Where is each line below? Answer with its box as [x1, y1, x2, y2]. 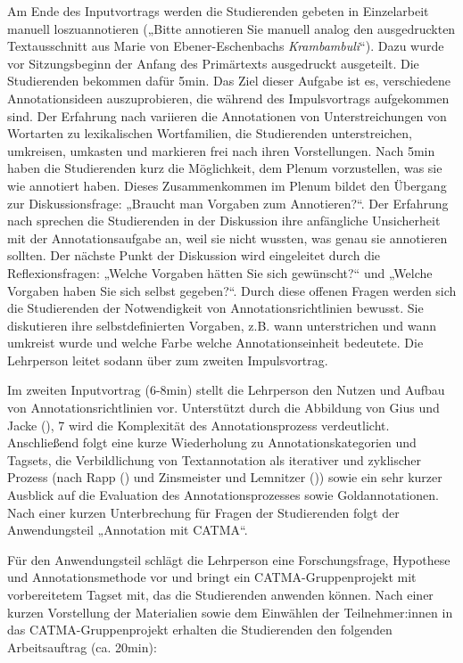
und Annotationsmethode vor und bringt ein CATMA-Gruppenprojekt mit [7, 568, 417, 586]
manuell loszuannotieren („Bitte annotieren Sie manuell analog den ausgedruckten [7, 19, 456, 37]
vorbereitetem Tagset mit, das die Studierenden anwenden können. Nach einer [7, 585, 434, 603]
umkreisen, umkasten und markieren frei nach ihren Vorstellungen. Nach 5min [7, 141, 435, 160]
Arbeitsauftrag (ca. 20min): [7, 637, 157, 656]
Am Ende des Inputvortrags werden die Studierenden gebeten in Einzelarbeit [7, 2, 429, 20]
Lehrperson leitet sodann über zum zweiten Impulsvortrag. [7, 350, 328, 369]
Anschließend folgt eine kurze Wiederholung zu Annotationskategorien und [7, 433, 417, 452]
